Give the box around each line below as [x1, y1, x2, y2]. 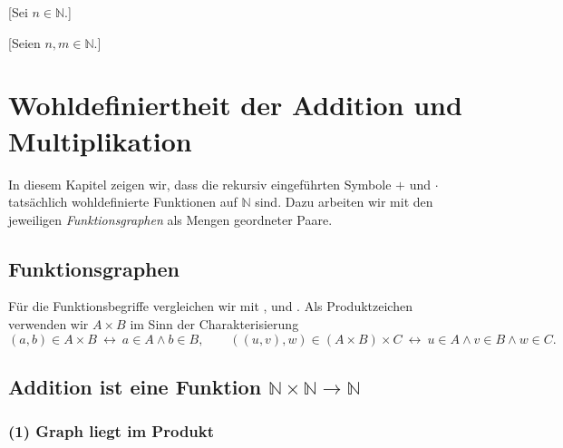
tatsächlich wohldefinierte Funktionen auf [8, 192, 238, 211]
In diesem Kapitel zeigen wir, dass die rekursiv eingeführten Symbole [8, 174, 392, 193]
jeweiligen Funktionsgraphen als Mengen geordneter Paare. [8, 209, 333, 229]
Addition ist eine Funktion [8, 373, 262, 401]
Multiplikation [8, 122, 192, 159]
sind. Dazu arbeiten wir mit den [255, 192, 433, 211]
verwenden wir [8, 315, 89, 334]
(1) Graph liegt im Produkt [8, 420, 215, 443]
